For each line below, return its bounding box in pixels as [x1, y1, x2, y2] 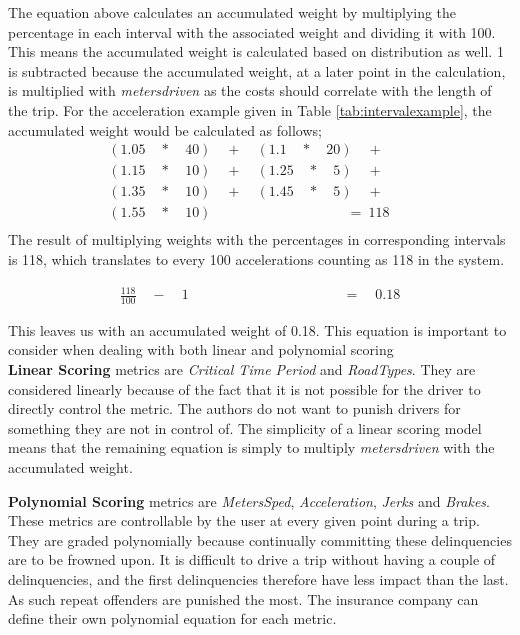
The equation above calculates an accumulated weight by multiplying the [8, 2, 457, 22]
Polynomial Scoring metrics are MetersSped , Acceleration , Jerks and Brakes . [8, 490, 490, 511]
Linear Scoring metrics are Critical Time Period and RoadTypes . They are [8, 359, 476, 380]
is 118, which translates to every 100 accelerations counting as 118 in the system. [8, 248, 505, 269]
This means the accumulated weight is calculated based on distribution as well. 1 [8, 41, 504, 62]
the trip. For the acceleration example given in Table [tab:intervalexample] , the [8, 99, 492, 120]
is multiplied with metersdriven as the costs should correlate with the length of [8, 80, 492, 101]
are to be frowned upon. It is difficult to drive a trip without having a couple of [8, 549, 496, 570]
